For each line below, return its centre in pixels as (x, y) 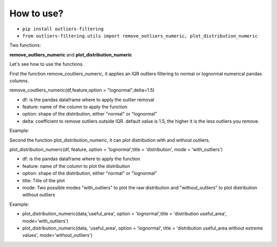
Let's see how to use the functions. (47, 64)
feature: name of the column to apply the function (75, 107)
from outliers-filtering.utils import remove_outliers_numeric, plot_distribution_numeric (140, 36)
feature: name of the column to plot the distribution (76, 166)
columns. (19, 81)
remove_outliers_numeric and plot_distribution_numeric (71, 54)
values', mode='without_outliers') (57, 235)
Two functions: (25, 45)
